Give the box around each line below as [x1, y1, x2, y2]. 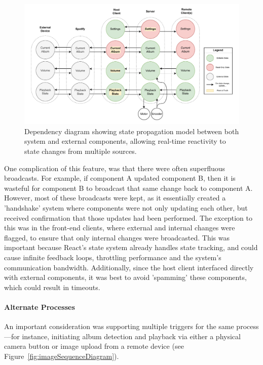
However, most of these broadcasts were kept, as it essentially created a [4, 192, 226, 203]
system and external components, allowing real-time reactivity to [24, 136, 226, 146]
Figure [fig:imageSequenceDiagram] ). [4, 350, 119, 361]
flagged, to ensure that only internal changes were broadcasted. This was [4, 232, 230, 242]
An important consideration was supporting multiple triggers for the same [4, 321, 234, 332]
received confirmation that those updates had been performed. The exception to [4, 212, 252, 223]
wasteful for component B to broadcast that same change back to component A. [4, 182, 253, 193]
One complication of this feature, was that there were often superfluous [4, 163, 226, 173]
